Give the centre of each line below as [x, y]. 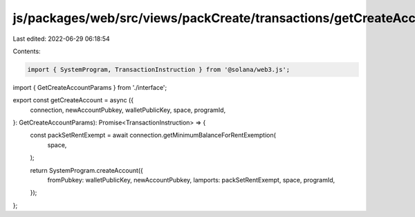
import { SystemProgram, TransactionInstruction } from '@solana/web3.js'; [159, 69]
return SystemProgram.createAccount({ [86, 170]
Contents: [27, 51]
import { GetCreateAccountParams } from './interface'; [90, 87]
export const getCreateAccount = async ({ [73, 100]
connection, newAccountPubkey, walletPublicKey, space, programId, [128, 110]
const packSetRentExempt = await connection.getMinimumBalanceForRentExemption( [153, 135]
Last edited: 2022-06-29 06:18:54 [61, 39]
